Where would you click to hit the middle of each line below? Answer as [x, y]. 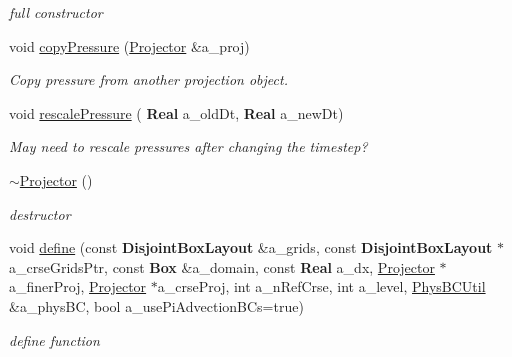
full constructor [56, 12]
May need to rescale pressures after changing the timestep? [188, 146]
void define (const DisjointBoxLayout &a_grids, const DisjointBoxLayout [251, 247]
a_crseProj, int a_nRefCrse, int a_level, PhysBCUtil [321, 286]
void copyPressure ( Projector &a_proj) [129, 45]
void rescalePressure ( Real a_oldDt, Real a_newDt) [176, 112]
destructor [40, 213]
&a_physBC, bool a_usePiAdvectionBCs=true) [156, 305]
